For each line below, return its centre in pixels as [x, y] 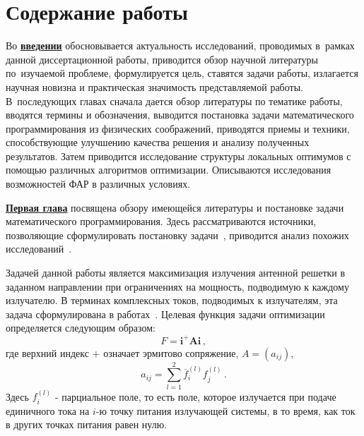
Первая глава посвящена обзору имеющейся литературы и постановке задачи [175, 207]
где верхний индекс [47, 352]
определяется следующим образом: [81, 328]
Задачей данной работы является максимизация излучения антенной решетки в [176, 273]
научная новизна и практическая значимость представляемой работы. [154, 86]
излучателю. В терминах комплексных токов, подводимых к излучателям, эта [172, 300]
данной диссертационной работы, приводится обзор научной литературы [162, 59]
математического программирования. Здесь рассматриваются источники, [161, 221]
